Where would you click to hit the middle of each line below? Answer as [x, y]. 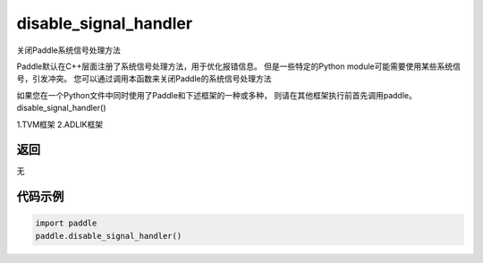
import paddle [66, 223]
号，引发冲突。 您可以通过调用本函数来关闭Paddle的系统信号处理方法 [144, 79]
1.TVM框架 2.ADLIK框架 [59, 124]
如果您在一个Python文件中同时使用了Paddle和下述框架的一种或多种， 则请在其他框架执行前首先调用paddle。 [217, 95]
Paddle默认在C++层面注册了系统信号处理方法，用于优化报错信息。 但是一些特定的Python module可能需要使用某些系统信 [238, 66]
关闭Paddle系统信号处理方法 [68, 50]
